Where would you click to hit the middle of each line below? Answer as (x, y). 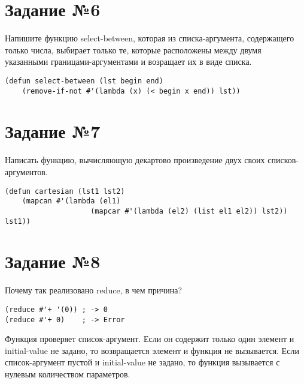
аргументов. (26, 171)
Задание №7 (53, 131)
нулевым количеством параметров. (68, 373)
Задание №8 (53, 261)
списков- (283, 160)
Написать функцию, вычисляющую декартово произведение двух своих (135, 160)
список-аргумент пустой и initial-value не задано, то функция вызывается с (142, 362)
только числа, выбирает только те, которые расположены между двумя (133, 49)
